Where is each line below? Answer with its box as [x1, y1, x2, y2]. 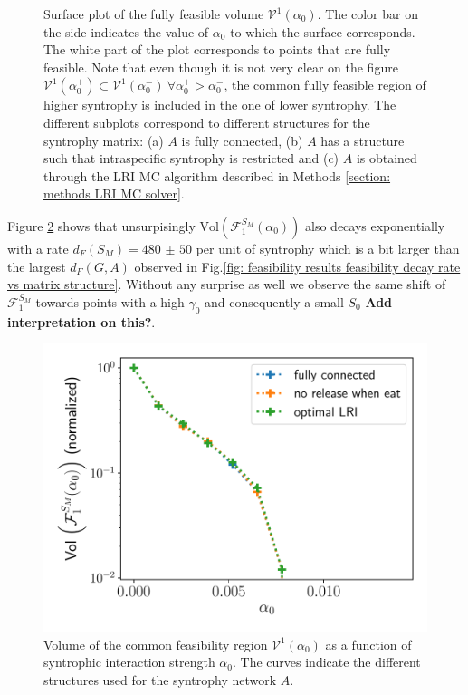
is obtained [356, 149, 417, 168]
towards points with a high [35, 292, 185, 311]
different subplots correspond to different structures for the [43, 112, 370, 131]
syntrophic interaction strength [43, 652, 215, 671]
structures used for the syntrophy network [43, 670, 277, 689]
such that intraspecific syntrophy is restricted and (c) [43, 149, 339, 168]
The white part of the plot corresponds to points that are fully [43, 40, 391, 59]
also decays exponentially [305, 216, 445, 235]
